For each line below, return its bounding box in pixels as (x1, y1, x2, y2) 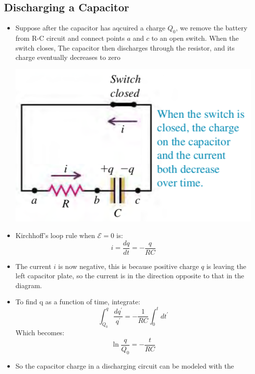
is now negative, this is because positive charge (58, 261, 199, 271)
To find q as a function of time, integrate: (15, 296, 140, 307)
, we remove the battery (176, 23, 248, 33)
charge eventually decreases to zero (15, 52, 121, 62)
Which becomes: (15, 327, 65, 338)
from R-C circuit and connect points (15, 33, 125, 43)
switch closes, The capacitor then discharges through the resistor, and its (15, 42, 235, 53)
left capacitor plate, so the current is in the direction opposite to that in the (15, 270, 244, 281)
